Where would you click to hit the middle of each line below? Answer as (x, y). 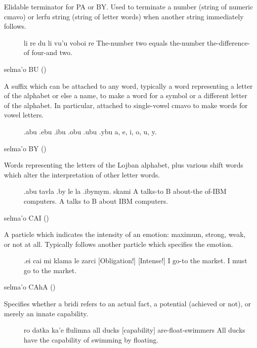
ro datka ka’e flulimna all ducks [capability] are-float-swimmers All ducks (135, 330)
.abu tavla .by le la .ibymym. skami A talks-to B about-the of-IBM (125, 191)
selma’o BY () (25, 148)
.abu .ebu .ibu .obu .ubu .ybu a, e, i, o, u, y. (90, 131)
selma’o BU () (25, 69)
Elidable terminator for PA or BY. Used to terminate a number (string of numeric (128, 6)
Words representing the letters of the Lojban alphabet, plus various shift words (124, 165)
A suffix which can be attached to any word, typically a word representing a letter (128, 86)
